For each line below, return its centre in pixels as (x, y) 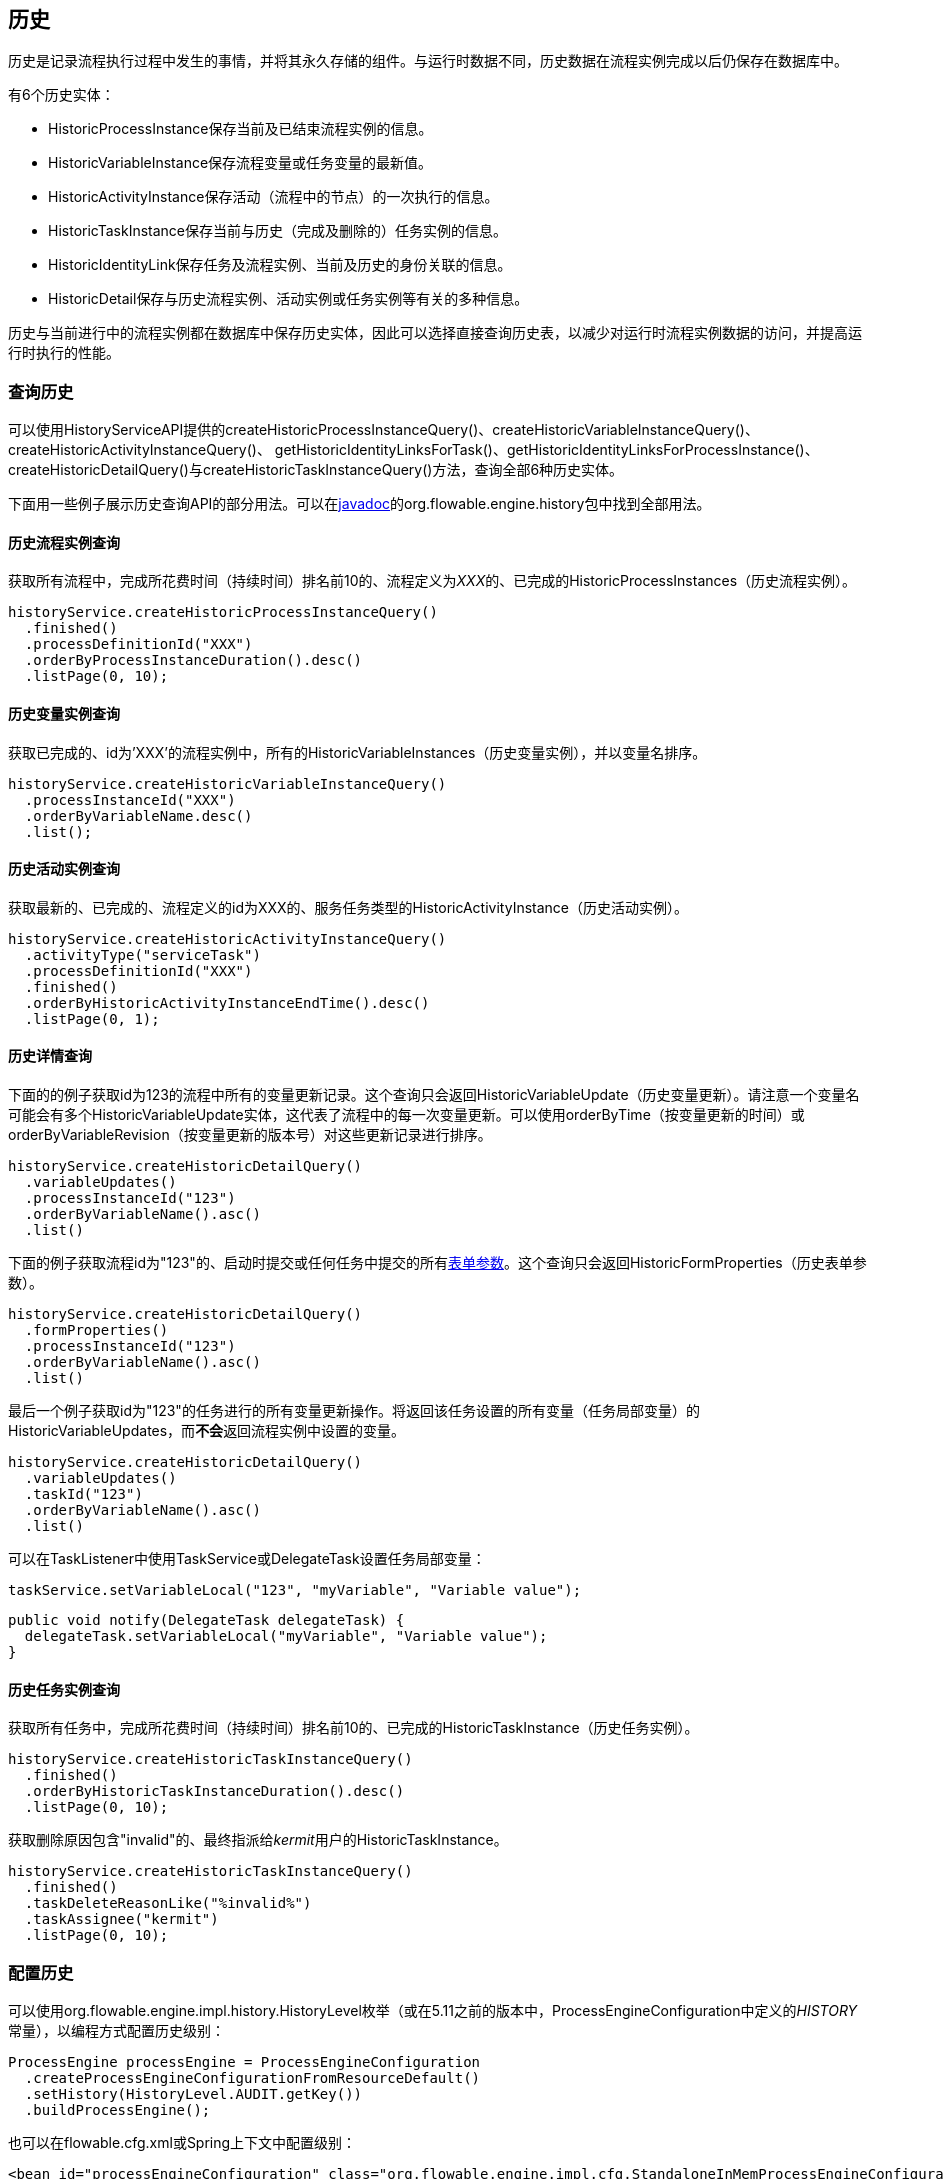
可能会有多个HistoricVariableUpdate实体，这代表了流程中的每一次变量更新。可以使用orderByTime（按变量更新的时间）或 (406, 1115)
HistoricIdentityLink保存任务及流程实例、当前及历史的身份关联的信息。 (280, 265)
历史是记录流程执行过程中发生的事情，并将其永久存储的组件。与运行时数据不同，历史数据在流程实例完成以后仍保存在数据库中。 (428, 61)
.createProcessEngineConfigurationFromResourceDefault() (252, 2078)
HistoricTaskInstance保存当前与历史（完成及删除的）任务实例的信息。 (278, 231)
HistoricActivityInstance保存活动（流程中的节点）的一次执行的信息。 (273, 197)
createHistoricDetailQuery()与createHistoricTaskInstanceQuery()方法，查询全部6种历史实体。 (316, 470)
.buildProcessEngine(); (117, 2110)
